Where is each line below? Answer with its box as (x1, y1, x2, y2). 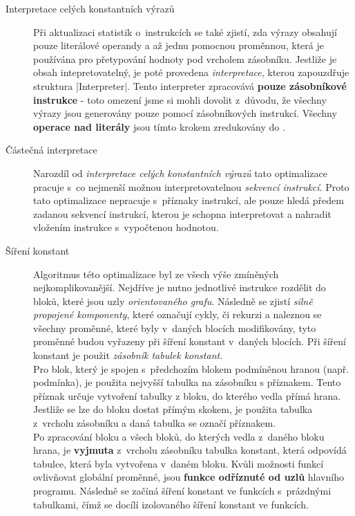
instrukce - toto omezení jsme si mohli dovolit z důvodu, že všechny (33, 92, 327, 107)
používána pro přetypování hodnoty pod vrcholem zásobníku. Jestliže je (33, 51, 337, 66)
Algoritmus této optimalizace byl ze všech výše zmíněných (33, 266, 279, 281)
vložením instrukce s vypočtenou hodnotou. (33, 220, 219, 234)
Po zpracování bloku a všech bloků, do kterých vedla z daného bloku (33, 429, 325, 443)
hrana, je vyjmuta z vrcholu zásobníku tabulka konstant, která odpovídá (33, 443, 347, 457)
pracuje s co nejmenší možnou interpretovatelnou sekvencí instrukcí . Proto (33, 179, 349, 194)
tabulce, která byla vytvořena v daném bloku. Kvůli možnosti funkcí (33, 456, 324, 470)
